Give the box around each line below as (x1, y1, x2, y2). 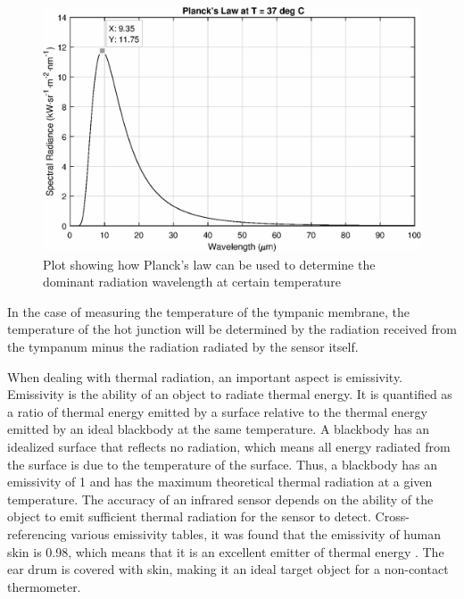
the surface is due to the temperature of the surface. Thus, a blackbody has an (7, 454, 437, 473)
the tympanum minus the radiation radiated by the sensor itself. (7, 337, 359, 356)
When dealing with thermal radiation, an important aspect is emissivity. (7, 367, 403, 386)
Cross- (375, 507, 410, 526)
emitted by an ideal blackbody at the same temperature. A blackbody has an (7, 420, 430, 438)
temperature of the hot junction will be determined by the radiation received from (7, 320, 457, 338)
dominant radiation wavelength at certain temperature (43, 272, 341, 291)
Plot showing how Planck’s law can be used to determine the (43, 254, 376, 273)
